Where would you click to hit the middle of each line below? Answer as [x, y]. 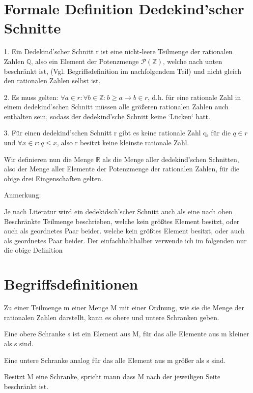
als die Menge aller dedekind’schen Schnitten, [171, 159]
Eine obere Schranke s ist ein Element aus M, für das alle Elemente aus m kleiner [127, 334]
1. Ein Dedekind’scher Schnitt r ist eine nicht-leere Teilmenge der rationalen [118, 51]
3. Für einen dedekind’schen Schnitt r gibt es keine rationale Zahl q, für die [117, 133]
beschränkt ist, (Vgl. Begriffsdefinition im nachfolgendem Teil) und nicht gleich [123, 71]
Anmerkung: [23, 195]
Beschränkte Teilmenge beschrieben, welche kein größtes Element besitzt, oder [122, 221]
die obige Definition [33, 250]
